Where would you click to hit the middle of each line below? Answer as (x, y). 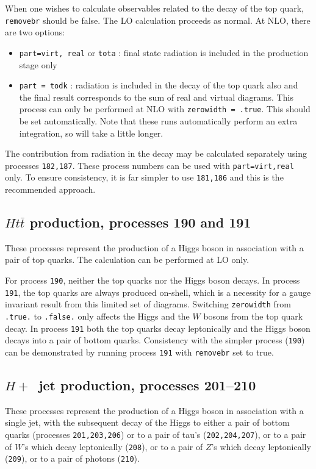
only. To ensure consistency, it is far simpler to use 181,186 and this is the (144, 177)
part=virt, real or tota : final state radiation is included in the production (164, 52)
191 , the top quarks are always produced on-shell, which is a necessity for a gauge (158, 292)
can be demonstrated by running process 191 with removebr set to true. (139, 352)
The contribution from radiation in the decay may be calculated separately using (156, 153)
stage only (38, 64)
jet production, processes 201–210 (147, 385)
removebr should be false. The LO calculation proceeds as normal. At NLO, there (158, 20)
